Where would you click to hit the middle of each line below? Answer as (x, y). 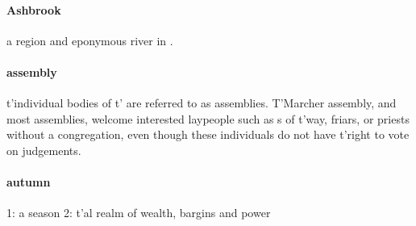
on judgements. (44, 150)
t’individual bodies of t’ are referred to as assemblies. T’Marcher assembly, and (202, 103)
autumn (29, 182)
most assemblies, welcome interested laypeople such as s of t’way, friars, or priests (208, 118)
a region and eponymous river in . (90, 40)
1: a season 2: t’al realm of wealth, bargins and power (139, 213)
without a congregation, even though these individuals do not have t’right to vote (208, 134)
